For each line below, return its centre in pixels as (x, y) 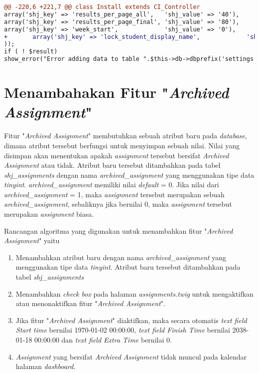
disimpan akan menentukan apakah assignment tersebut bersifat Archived (117, 155)
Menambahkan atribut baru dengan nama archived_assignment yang (121, 257)
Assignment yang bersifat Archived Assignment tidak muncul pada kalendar (131, 356)
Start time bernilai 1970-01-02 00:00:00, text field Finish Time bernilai (123, 330)
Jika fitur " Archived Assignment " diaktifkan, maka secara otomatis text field (131, 320)
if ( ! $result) (31, 52)
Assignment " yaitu (32, 240)
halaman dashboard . (46, 366)
